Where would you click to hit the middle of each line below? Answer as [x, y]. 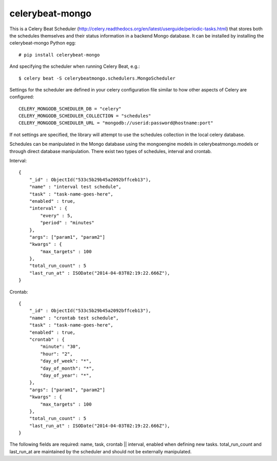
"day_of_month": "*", [67, 368]
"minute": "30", [61, 347]
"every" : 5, [56, 215]
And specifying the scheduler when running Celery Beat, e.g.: [75, 66]
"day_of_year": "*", [66, 375]
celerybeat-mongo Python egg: [43, 43]
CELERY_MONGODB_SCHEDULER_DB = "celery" [70, 109]
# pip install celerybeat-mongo [59, 55]
